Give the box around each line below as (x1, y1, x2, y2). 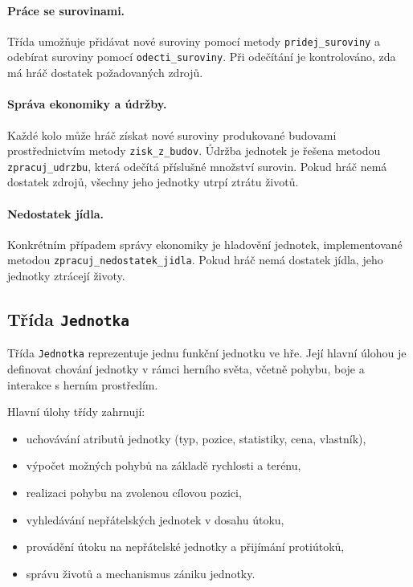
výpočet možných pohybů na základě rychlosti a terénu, (26, 457, 301, 474)
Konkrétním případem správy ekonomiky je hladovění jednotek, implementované (7, 235, 403, 252)
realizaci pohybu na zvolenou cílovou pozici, (26, 484, 242, 501)
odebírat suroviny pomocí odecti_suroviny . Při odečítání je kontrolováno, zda (7, 48, 396, 65)
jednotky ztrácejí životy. (7, 267, 125, 284)
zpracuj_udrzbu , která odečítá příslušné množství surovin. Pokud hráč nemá (7, 157, 387, 174)
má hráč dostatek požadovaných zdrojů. (7, 64, 203, 81)
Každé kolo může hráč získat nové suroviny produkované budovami (7, 126, 337, 143)
